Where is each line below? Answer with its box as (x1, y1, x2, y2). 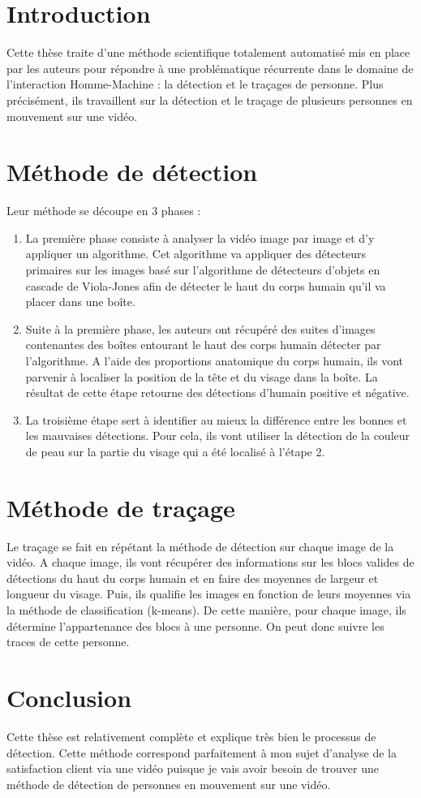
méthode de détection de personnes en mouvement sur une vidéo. (6, 775, 331, 792)
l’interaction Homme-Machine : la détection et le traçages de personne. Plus (6, 75, 384, 93)
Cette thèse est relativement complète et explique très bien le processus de (6, 727, 376, 744)
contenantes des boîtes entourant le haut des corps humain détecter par (25, 336, 381, 353)
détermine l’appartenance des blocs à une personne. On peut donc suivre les (6, 617, 384, 634)
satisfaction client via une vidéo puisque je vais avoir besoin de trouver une (6, 760, 380, 777)
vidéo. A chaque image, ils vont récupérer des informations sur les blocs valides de (6, 554, 415, 571)
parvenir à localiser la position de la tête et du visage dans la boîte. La (25, 368, 378, 385)
